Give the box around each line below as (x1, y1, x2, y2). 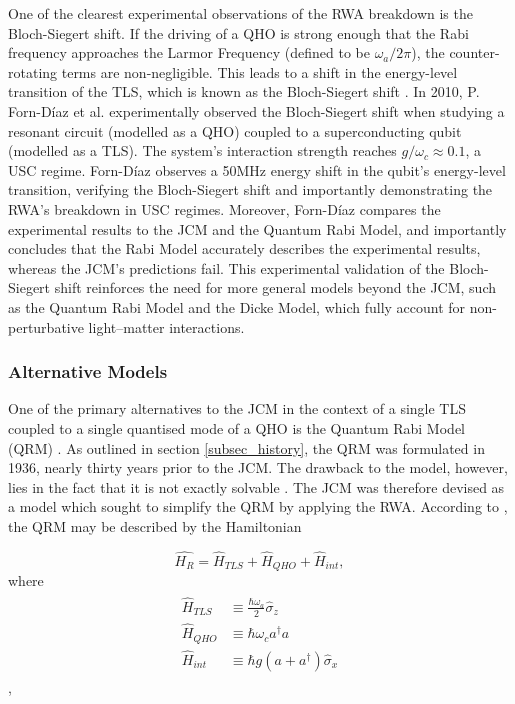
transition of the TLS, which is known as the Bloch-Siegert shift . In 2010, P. (8, 81, 480, 102)
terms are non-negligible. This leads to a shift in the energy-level (61, 61, 458, 82)
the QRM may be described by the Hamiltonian (8, 515, 302, 536)
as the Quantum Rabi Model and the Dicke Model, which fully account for (8, 296, 466, 317)
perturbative (8, 316, 84, 337)
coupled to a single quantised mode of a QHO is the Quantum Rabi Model (8, 417, 465, 438)
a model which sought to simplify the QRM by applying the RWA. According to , (8, 496, 508, 517)
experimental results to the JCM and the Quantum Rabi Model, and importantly (8, 218, 507, 239)
